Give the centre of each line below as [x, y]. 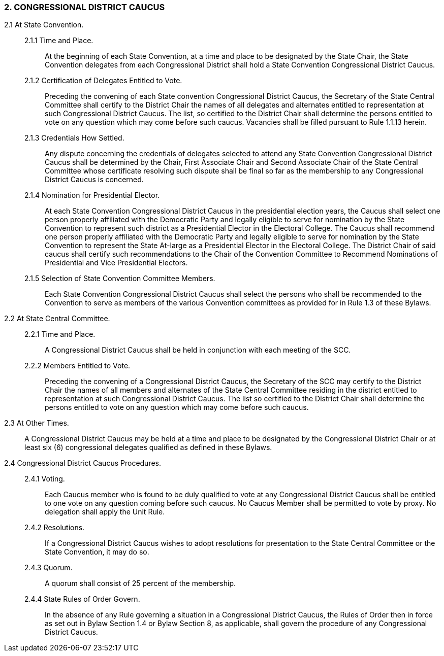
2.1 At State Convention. [44, 25]
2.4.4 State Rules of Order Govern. [82, 599]
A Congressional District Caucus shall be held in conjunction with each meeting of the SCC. [198, 350]
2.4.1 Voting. [45, 479]
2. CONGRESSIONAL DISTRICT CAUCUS [85, 7]
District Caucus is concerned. [94, 180]
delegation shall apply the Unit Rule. [105, 512]
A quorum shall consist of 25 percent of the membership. [140, 583]
